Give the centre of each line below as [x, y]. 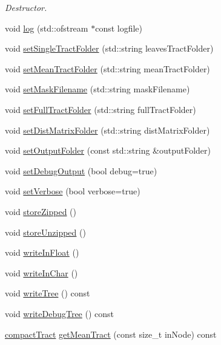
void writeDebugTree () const [60, 313]
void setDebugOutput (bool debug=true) [81, 170]
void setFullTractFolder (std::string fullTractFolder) [101, 109]
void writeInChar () [41, 272]
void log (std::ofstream [47, 28]
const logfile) [119, 28]
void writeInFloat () [42, 252]
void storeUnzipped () [45, 232]
